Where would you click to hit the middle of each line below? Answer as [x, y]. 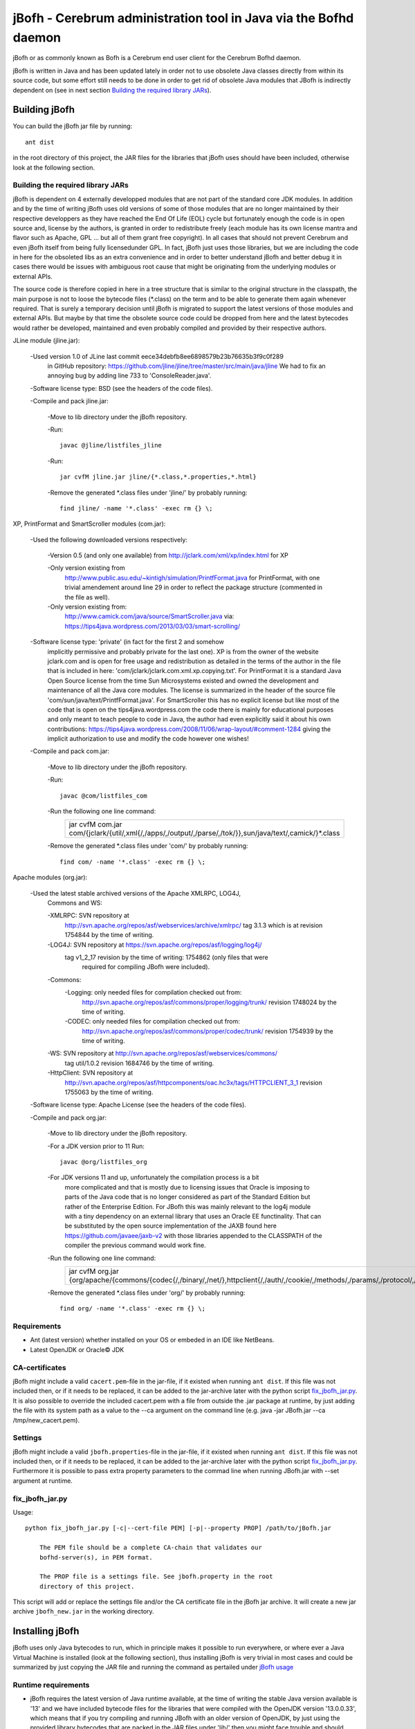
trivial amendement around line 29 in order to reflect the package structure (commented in [194, 587]
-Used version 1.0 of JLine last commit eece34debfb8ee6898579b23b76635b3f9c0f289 [157, 356]
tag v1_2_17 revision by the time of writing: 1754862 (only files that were [167, 957]
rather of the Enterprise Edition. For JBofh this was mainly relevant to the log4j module [188, 1206]
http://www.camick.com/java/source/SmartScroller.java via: [149, 616]
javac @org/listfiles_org [104, 1162]
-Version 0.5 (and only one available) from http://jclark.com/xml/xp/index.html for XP [168, 555]
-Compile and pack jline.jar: [69, 401]
